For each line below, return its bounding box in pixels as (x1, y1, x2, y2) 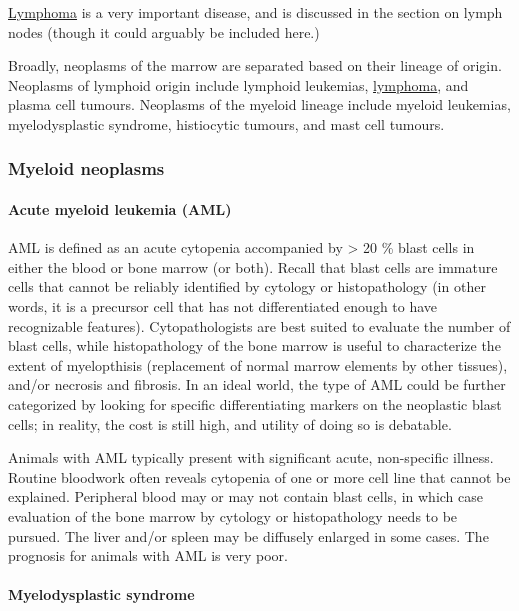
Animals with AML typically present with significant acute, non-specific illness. (8, 447, 494, 468)
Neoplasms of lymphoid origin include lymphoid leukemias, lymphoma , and (8, 74, 469, 95)
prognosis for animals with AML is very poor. (8, 545, 288, 566)
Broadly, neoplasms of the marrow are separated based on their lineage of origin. (8, 55, 502, 76)
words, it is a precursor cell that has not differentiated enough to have (8, 295, 438, 316)
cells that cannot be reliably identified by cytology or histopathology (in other (8, 276, 486, 297)
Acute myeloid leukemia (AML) (8, 199, 232, 219)
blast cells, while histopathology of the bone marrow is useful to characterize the (8, 335, 501, 356)
